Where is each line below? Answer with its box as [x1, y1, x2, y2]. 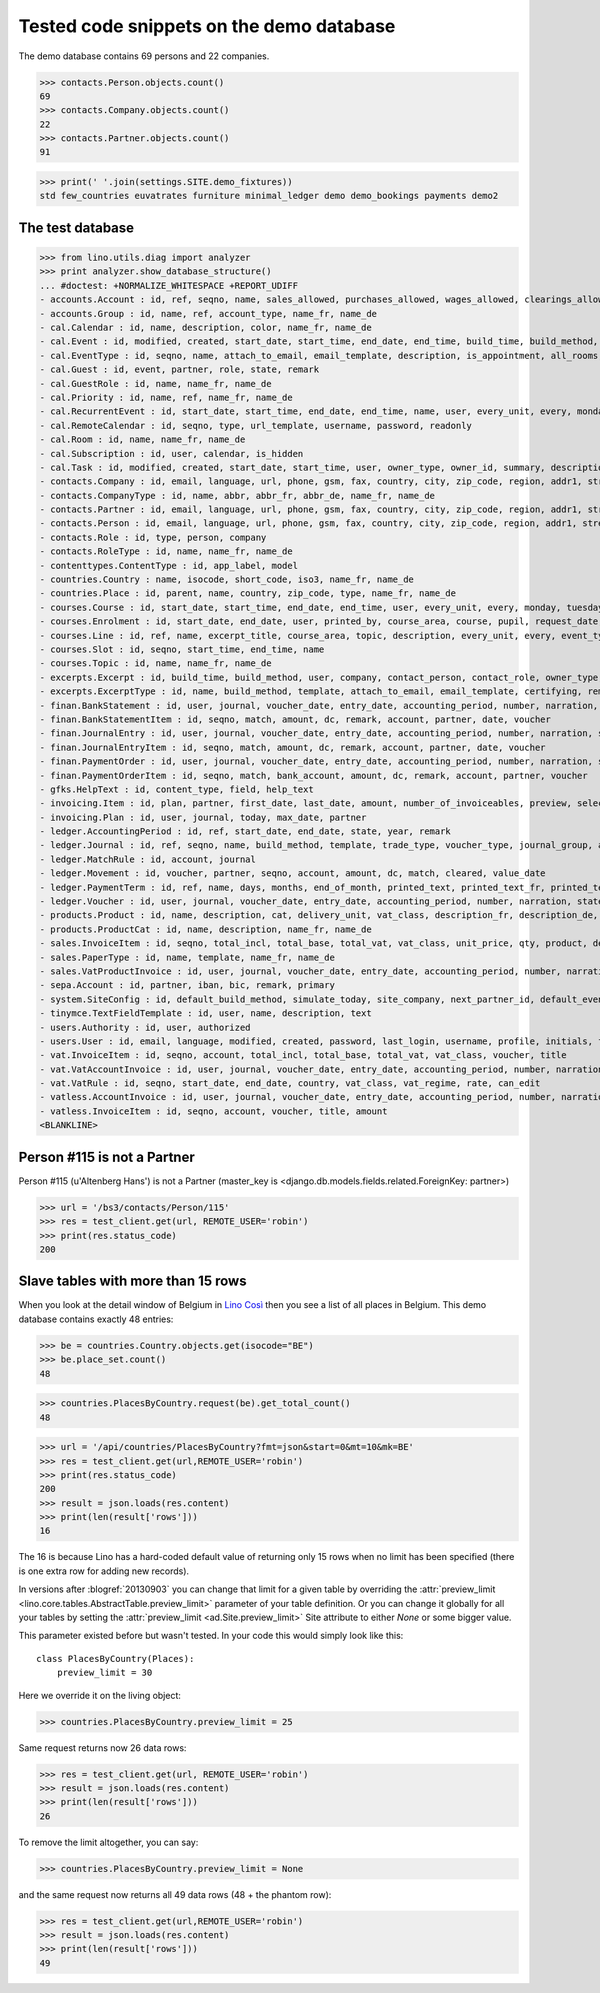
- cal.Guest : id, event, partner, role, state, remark [39, 364, 320, 375]
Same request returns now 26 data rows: [18, 1741, 187, 1754]
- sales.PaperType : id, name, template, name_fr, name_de [39, 951, 335, 963]
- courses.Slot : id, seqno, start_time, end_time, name [39, 643, 325, 655]
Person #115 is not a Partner [18, 1148, 195, 1165]
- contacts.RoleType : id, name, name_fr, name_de [39, 546, 294, 557]
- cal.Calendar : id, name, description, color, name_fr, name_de [39, 322, 372, 333]
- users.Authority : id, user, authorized [39, 1021, 251, 1033]
